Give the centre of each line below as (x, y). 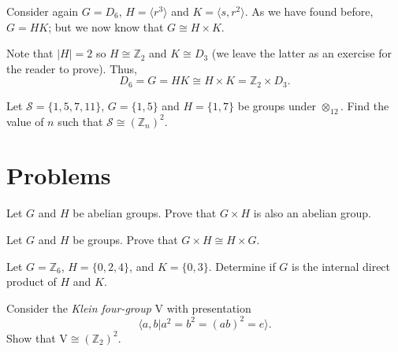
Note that (30, 53)
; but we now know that (106, 26)
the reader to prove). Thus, (72, 68)
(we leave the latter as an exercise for (301, 53)
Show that (31, 337)
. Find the (365, 105)
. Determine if (242, 266)
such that (80, 121)
